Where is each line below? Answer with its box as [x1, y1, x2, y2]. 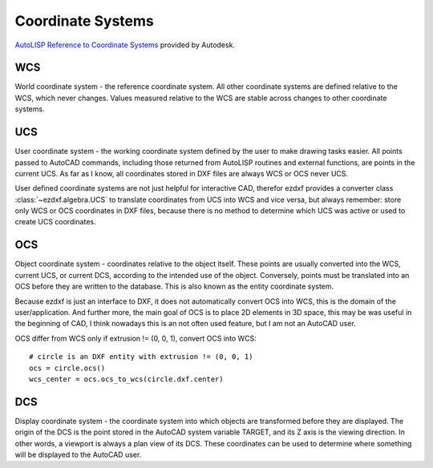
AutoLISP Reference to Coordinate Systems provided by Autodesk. [14, 40, 236, 50]
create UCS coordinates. [14, 217, 96, 227]
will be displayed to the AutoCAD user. [14, 450, 142, 459]
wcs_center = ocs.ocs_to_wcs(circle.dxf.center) [29, 374, 224, 384]
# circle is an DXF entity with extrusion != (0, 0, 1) [29, 353, 253, 361]
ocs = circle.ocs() [29, 363, 106, 373]
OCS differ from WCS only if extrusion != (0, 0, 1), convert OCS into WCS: [14, 333, 257, 343]
